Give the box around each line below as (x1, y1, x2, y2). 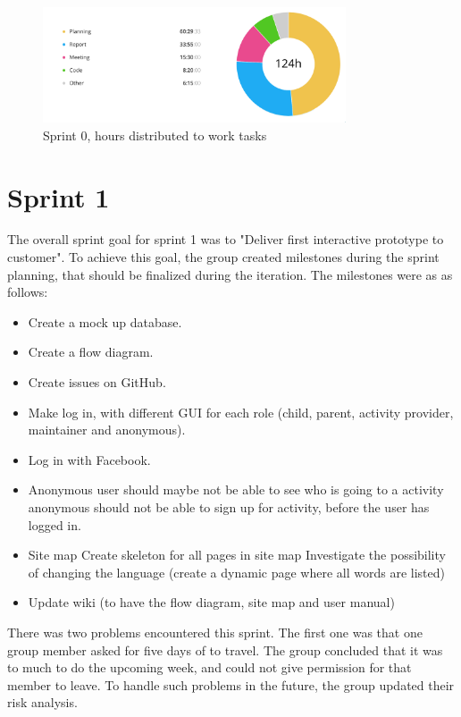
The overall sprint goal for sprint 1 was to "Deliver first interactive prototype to (7, 230, 444, 249)
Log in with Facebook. (28, 450, 151, 468)
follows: (7, 283, 48, 301)
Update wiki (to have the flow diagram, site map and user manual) (28, 593, 395, 612)
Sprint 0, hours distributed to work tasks (43, 125, 267, 144)
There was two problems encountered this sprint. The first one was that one (7, 622, 423, 641)
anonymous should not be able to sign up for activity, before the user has (28, 498, 430, 517)
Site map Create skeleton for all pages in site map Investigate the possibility (28, 545, 446, 564)
